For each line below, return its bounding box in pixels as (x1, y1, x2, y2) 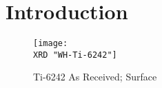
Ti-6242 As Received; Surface (33, 69, 157, 84)
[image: (33, 38, 68, 49)
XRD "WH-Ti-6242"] (33, 49, 117, 60)
